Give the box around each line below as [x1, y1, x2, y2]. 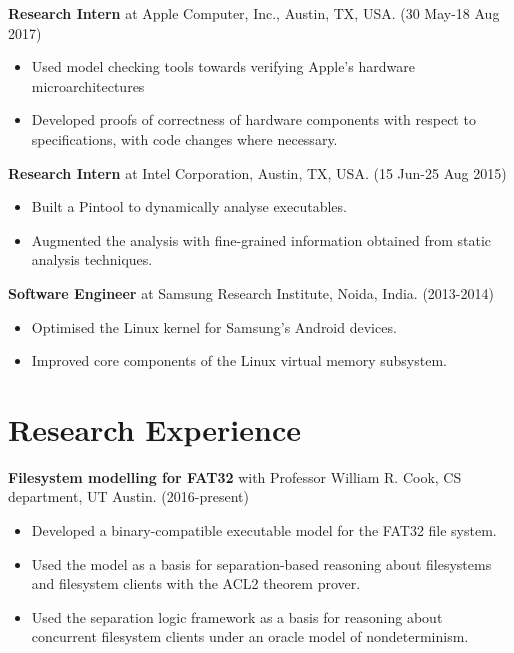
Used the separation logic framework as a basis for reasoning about [31, 606, 443, 627]
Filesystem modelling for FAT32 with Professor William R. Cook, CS [8, 466, 462, 487]
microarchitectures [31, 75, 145, 96]
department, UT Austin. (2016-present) [8, 486, 249, 507]
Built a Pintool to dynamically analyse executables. [31, 196, 347, 217]
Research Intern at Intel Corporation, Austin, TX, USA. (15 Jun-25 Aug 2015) [8, 162, 507, 183]
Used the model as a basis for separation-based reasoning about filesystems [31, 553, 492, 574]
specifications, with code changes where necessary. [31, 128, 338, 149]
